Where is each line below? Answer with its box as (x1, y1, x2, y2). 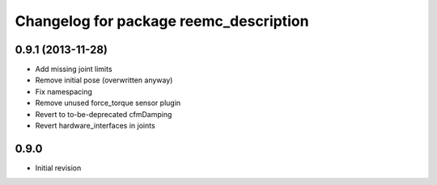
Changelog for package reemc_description (15, 12, 309, 30)
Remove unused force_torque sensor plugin (35, 98, 181, 108)
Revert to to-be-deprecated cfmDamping (35, 109, 172, 119)
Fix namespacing (35, 86, 92, 96)
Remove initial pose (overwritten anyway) (35, 75, 173, 85)
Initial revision (35, 162, 82, 173)
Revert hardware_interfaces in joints (35, 121, 155, 131)
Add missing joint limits (35, 65, 112, 74)
